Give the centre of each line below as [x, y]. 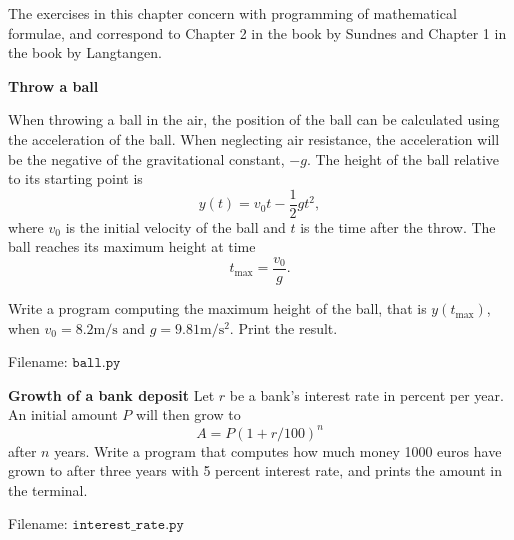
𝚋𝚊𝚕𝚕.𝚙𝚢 [96, 363]
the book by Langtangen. [85, 52]
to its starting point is [75, 178]
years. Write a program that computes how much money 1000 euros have [278, 450]
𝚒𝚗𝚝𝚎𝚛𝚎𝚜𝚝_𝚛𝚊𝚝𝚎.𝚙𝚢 [128, 525]
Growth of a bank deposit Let [111, 394]
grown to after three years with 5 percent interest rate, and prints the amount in [255, 470]
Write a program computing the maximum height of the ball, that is [217, 308]
